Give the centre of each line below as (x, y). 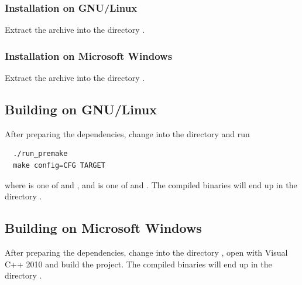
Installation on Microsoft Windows (89, 55)
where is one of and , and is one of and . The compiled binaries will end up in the (151, 184)
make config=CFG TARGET (59, 166)
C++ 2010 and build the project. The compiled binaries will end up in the (138, 264)
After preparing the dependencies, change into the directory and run (127, 133)
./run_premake (40, 154)
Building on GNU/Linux (81, 109)
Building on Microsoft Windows (103, 228)
